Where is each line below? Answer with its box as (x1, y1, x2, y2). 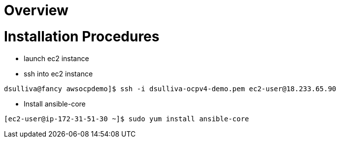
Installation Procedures (4, 28, 160, 45)
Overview (4, 2, 68, 19)
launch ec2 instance (24, 54, 89, 63)
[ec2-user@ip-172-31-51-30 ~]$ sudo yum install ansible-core (4, 114, 249, 123)
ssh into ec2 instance (24, 69, 93, 78)
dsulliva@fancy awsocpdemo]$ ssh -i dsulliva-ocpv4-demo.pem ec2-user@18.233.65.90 (4, 84, 337, 93)
